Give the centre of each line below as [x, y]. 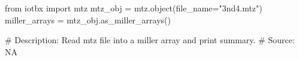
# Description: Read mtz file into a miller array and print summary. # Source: [150, 40]
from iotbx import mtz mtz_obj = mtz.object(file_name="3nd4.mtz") [134, 8]
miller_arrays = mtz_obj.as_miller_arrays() [88, 19]
